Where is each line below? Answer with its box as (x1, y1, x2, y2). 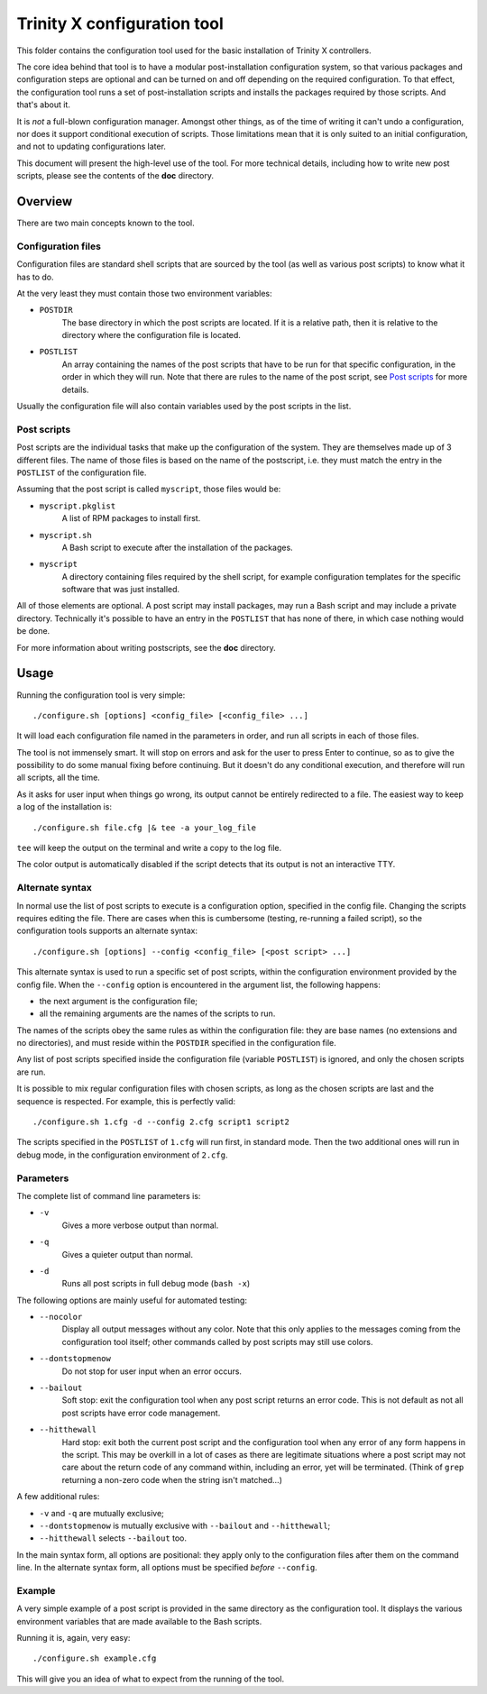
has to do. (16, 271, 54, 282)
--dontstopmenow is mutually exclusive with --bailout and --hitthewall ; (39, 1520, 331, 1531)
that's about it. (16, 99, 71, 110)
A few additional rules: (16, 1491, 100, 1502)
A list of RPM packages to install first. (61, 513, 201, 524)
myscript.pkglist (39, 500, 116, 511)
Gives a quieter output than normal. (61, 1249, 194, 1259)
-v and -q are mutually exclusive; (39, 1507, 164, 1518)
